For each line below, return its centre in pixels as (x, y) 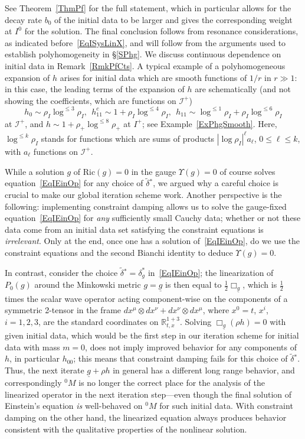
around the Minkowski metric (88, 284)
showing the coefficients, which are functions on (91, 100)
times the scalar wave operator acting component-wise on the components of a (146, 298)
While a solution (35, 171)
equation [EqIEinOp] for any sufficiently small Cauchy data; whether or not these (153, 218)
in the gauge (154, 171)
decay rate (24, 19)
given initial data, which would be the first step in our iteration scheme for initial (152, 335)
